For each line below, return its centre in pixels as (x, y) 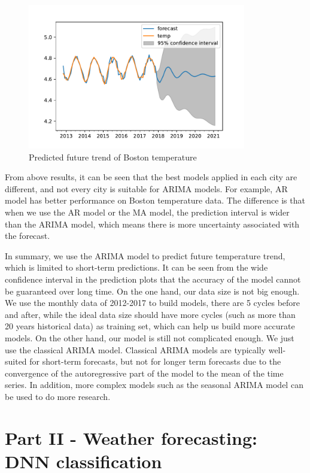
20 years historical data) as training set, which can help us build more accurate (150, 326)
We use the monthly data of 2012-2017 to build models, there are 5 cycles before (153, 303)
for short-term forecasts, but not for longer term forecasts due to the (155, 361)
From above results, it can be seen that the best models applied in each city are (151, 177)
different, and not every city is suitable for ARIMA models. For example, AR (146, 188)
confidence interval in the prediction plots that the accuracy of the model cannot (153, 279)
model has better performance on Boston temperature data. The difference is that (155, 200)
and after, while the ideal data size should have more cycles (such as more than (150, 314)
